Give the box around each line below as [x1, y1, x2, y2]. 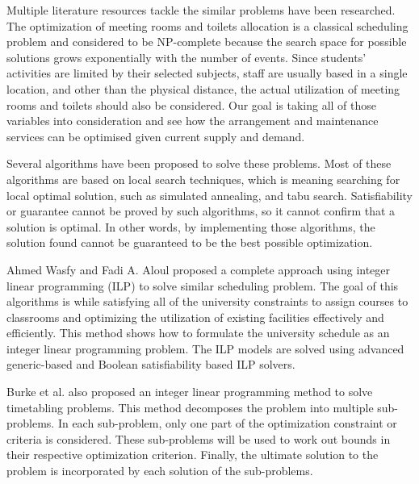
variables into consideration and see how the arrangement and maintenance [6, 112, 379, 129]
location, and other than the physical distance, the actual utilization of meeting [6, 80, 400, 97]
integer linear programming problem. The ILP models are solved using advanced [6, 340, 404, 357]
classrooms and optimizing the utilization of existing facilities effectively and [6, 308, 384, 325]
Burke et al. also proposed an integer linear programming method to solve [6, 383, 373, 400]
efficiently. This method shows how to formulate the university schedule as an [6, 324, 390, 341]
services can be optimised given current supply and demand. [6, 127, 305, 144]
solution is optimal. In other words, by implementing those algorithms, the [6, 218, 375, 235]
